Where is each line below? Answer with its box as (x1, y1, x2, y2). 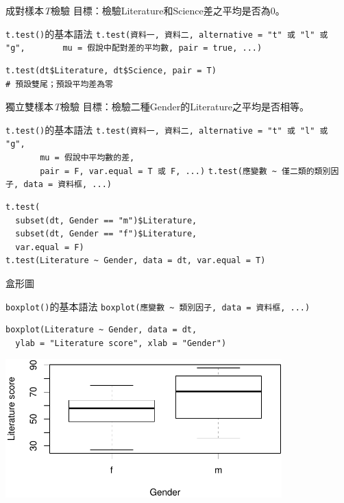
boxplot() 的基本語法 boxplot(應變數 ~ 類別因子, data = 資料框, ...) (5, 299, 310, 313)
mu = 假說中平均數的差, (40, 153, 135, 162)
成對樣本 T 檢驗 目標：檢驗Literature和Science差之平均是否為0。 (5, 3, 285, 17)
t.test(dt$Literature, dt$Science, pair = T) (5, 65, 217, 75)
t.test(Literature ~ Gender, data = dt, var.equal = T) (5, 256, 266, 266)
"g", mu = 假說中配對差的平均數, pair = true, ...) (5, 43, 262, 53)
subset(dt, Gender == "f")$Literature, (15, 229, 197, 239)
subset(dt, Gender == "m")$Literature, (15, 215, 197, 225)
